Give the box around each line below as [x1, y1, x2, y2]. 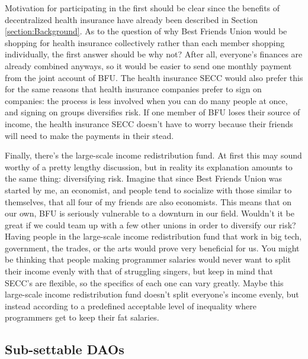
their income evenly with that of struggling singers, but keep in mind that [5, 265, 274, 277]
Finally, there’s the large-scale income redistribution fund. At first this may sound [5, 149, 302, 161]
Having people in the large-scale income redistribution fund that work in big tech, [5, 230, 302, 242]
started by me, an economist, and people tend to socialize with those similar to [5, 183, 292, 196]
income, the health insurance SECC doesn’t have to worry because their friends [5, 117, 293, 130]
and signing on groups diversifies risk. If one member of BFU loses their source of [5, 106, 300, 118]
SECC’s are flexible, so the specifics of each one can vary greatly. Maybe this [5, 276, 284, 289]
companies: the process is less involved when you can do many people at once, [5, 94, 288, 106]
